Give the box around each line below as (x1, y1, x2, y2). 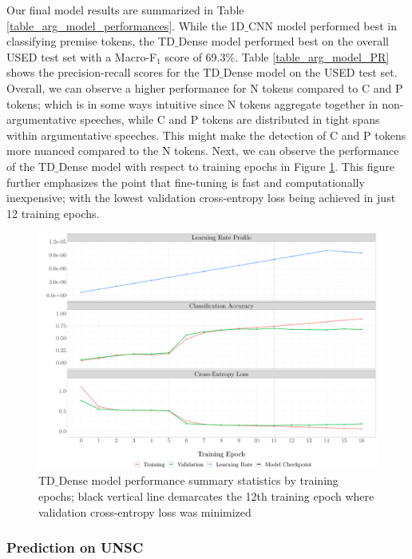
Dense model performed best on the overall (178, 33, 389, 50)
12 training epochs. (6, 204, 100, 221)
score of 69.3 (164, 48, 226, 65)
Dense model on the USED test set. (223, 64, 398, 81)
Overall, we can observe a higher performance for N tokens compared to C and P (6, 79, 403, 96)
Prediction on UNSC (6, 537, 144, 557)
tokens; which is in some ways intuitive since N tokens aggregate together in (6, 95, 378, 112)
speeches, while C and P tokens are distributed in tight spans (80, 111, 380, 128)
